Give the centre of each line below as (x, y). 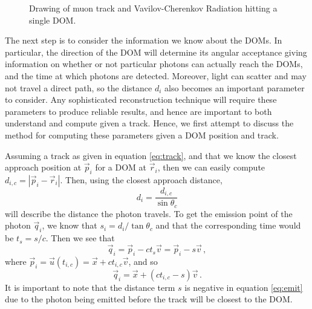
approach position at (43, 167)
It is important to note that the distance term (90, 287)
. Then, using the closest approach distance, (141, 179)
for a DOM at (121, 167)
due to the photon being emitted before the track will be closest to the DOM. (149, 299)
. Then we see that (80, 238)
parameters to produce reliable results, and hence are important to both (138, 111)
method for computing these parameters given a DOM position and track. (142, 135)
